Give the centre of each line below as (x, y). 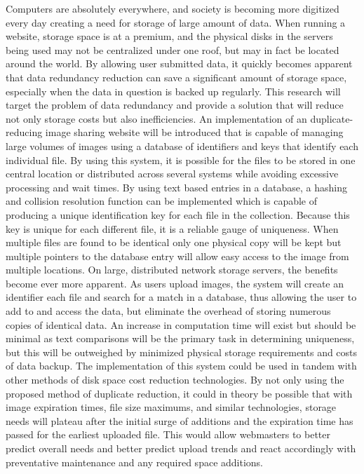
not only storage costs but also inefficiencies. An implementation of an (156, 118)
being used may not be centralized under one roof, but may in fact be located (173, 49)
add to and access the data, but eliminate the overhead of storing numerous (168, 311)
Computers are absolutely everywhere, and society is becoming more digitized (173, 8)
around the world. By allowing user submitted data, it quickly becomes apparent (179, 63)
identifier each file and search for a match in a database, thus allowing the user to (181, 297)
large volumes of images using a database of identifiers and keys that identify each (182, 145)
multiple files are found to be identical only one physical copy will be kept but (174, 242)
